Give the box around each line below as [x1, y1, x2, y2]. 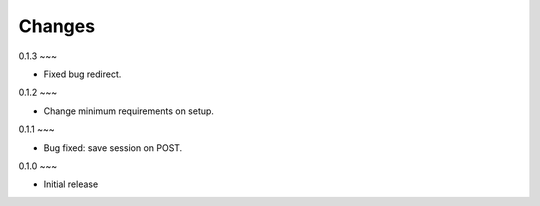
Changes [18, 15, 95, 37]
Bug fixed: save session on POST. [43, 141, 183, 154]
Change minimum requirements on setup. [43, 105, 215, 117]
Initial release [43, 178, 99, 190]
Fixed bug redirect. [43, 68, 122, 80]
